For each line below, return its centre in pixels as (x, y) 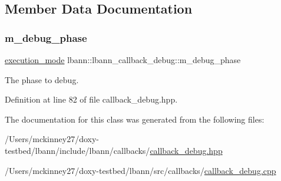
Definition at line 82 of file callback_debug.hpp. (91, 99)
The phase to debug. (42, 79)
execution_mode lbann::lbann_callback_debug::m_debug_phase (123, 60)
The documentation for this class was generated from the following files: (135, 119)
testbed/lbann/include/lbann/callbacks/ (77, 150)
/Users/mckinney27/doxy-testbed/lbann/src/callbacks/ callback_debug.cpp (140, 170)
